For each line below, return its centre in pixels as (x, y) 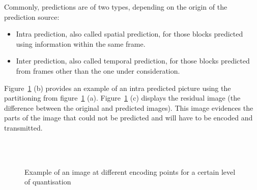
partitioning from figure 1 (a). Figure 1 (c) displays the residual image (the (122, 98)
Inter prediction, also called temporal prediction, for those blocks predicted (133, 61)
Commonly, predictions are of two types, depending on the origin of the (116, 7)
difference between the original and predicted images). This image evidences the (129, 107)
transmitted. (23, 127)
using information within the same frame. (81, 43)
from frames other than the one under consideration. (98, 70)
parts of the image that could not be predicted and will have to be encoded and (128, 118)
